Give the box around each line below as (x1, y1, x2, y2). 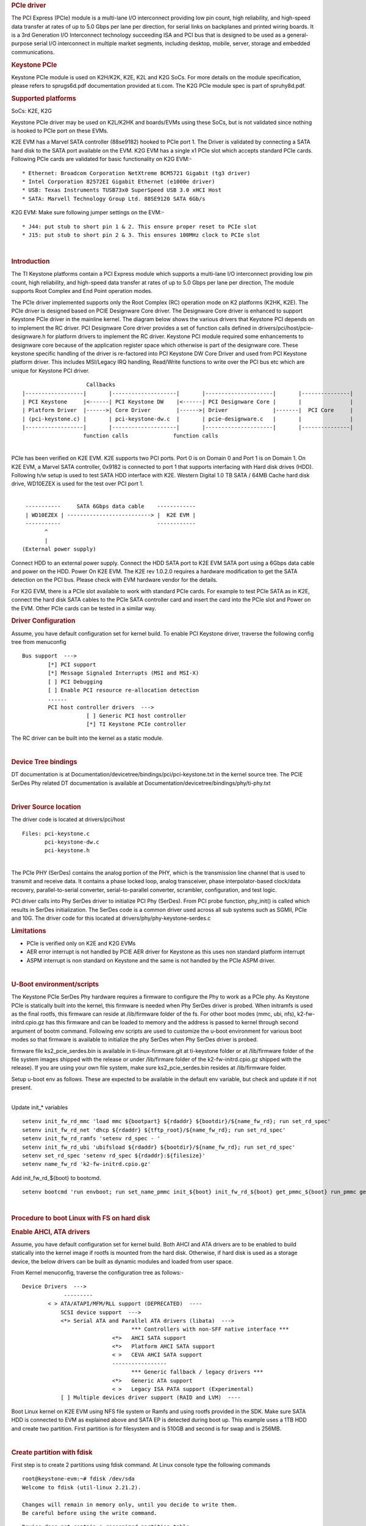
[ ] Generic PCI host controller (86, 712, 186, 720)
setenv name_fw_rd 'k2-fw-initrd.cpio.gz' (22, 1160, 151, 1168)
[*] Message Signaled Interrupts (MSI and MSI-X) (48, 670, 199, 677)
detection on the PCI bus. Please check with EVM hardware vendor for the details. (11, 576, 218, 584)
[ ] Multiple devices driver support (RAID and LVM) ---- (60, 1394, 241, 1401)
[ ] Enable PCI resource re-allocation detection (48, 687, 199, 693)
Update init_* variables (11, 1104, 68, 1111)
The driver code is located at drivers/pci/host (11, 815, 125, 823)
